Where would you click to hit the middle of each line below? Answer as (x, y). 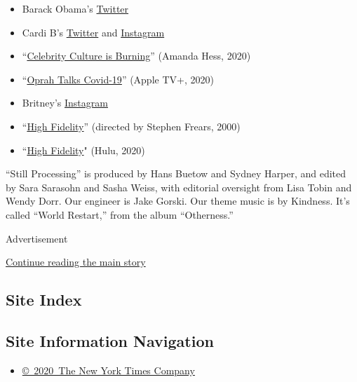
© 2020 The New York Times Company (108, 370)
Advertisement (37, 238)
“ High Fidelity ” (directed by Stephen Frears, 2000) (131, 126)
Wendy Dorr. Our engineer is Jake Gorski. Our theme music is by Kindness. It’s (178, 201)
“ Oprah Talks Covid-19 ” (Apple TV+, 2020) (118, 79)
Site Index (44, 300)
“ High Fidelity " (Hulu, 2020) (83, 150)
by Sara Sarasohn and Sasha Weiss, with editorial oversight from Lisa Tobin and (179, 187)
